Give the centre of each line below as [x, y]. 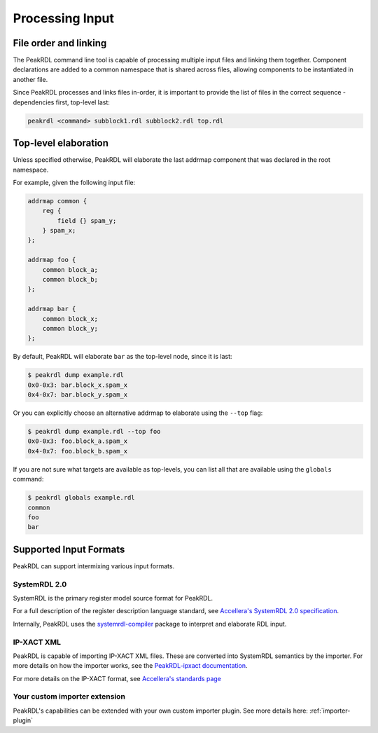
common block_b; [70, 279]
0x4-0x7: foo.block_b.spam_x [78, 451]
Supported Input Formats [69, 549]
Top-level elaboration [61, 143]
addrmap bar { [52, 309]
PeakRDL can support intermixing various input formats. [94, 566]
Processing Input [64, 18]
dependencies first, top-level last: [61, 102]
